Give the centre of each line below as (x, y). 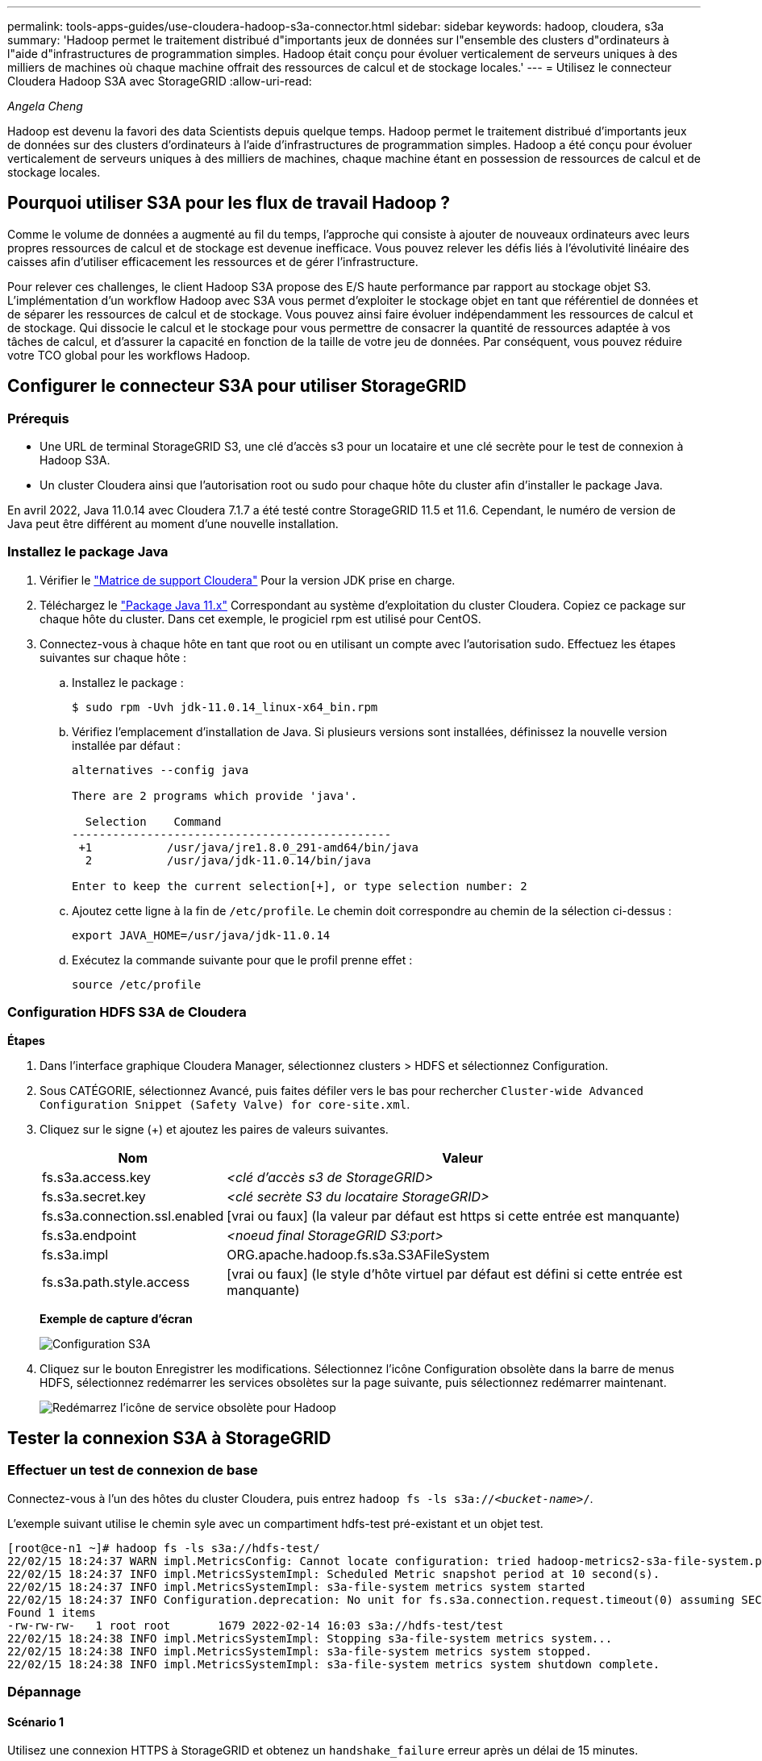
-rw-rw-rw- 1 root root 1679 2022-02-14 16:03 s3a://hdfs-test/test (256, 1625)
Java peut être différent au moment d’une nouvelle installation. (173, 524)
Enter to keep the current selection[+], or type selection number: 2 (300, 886)
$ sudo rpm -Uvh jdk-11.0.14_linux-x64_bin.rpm (225, 707)
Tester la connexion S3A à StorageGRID (169, 1438)
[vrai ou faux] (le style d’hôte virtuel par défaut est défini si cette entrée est (455, 1274)
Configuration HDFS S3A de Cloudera (127, 1012)
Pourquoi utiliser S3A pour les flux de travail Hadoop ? (229, 203)
